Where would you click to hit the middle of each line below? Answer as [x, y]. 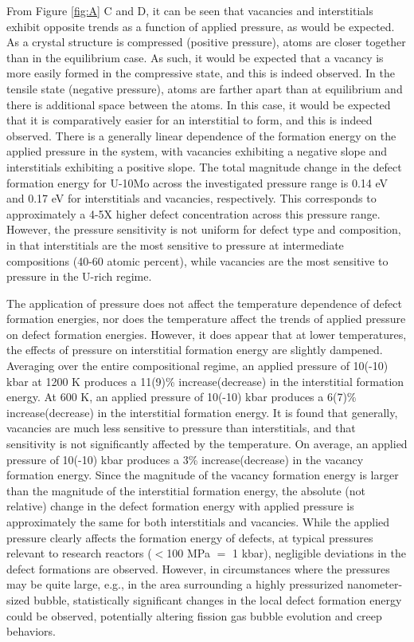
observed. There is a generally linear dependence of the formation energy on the [201, 135]
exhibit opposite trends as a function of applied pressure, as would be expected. [201, 26]
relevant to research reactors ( [79, 553]
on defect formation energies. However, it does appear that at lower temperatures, [207, 334]
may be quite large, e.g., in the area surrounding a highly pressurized [175, 584]
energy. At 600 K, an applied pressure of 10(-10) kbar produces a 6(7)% [182, 397]
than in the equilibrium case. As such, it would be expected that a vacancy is [195, 57]
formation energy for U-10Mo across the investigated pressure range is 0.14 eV [197, 182]
